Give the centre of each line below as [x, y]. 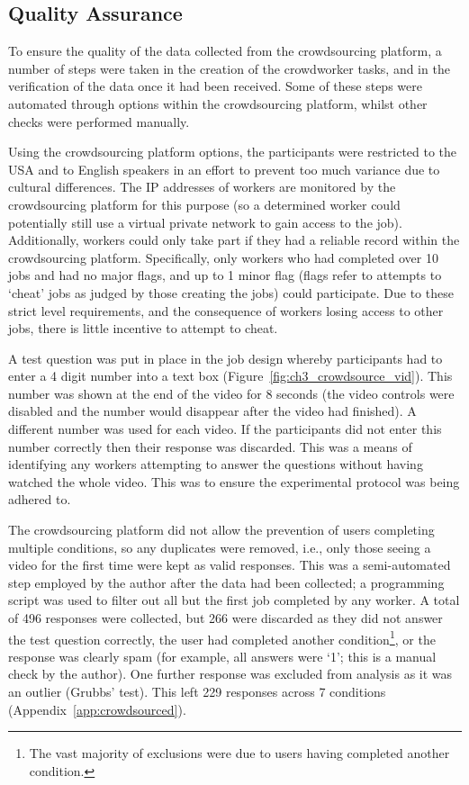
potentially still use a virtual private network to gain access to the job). [205, 222]
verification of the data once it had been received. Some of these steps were [215, 86]
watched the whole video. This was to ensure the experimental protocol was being [234, 481]
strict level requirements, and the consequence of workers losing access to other [226, 310]
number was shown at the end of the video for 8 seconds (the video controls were [231, 393]
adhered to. [40, 499]
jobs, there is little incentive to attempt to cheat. [143, 328]
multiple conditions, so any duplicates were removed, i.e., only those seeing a [220, 547]
